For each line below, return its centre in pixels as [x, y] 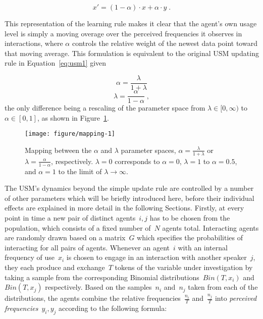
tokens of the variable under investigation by [184, 267]
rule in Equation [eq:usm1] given [56, 63]
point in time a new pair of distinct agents [70, 217]
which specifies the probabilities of [190, 237]
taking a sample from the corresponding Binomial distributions [102, 277]
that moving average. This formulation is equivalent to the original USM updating [132, 53]
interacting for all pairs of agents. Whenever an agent [87, 247]
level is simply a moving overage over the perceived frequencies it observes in [123, 33]
